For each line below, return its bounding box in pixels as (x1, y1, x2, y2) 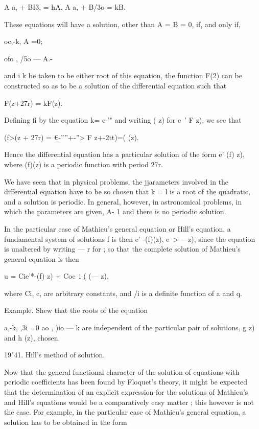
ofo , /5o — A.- (4, 53, 53, 63)
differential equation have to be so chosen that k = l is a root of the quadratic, (4, 186, 250, 197)
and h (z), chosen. (4, 332, 60, 343)
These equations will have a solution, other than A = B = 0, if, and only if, (4, 18, 241, 29)
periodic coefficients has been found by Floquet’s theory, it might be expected (4, 376, 248, 387)
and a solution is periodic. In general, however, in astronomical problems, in (4, 196, 242, 207)
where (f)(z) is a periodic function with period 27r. (4, 159, 163, 169)
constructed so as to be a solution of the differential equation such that (4, 80, 227, 91)
